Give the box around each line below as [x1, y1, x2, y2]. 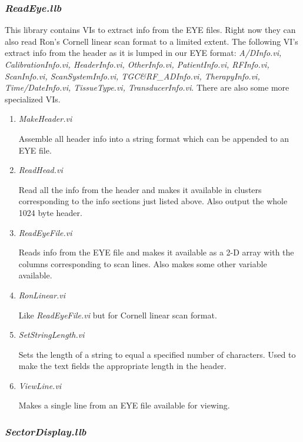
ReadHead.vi [18, 164, 63, 176]
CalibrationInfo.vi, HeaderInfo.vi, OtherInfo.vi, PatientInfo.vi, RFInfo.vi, [5, 58, 269, 70]
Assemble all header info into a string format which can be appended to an [18, 132, 289, 144]
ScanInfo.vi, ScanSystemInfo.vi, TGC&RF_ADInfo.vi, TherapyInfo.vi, [5, 69, 260, 82]
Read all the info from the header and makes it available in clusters [18, 183, 262, 195]
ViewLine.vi [18, 379, 62, 391]
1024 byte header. [18, 206, 82, 218]
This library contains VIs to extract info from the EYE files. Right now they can [5, 24, 296, 36]
